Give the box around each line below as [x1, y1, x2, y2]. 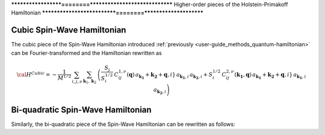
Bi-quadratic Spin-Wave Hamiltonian [11, 104, 152, 115]
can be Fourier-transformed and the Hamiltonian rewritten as [11, 49, 162, 57]
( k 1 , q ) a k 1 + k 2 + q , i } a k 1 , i [234, 71, 306, 81]
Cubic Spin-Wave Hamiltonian [11, 25, 126, 36]
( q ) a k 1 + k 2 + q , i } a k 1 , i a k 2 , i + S [126, 71, 213, 81]
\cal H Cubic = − [16, 70, 57, 78]
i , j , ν [72, 78, 82, 84]
